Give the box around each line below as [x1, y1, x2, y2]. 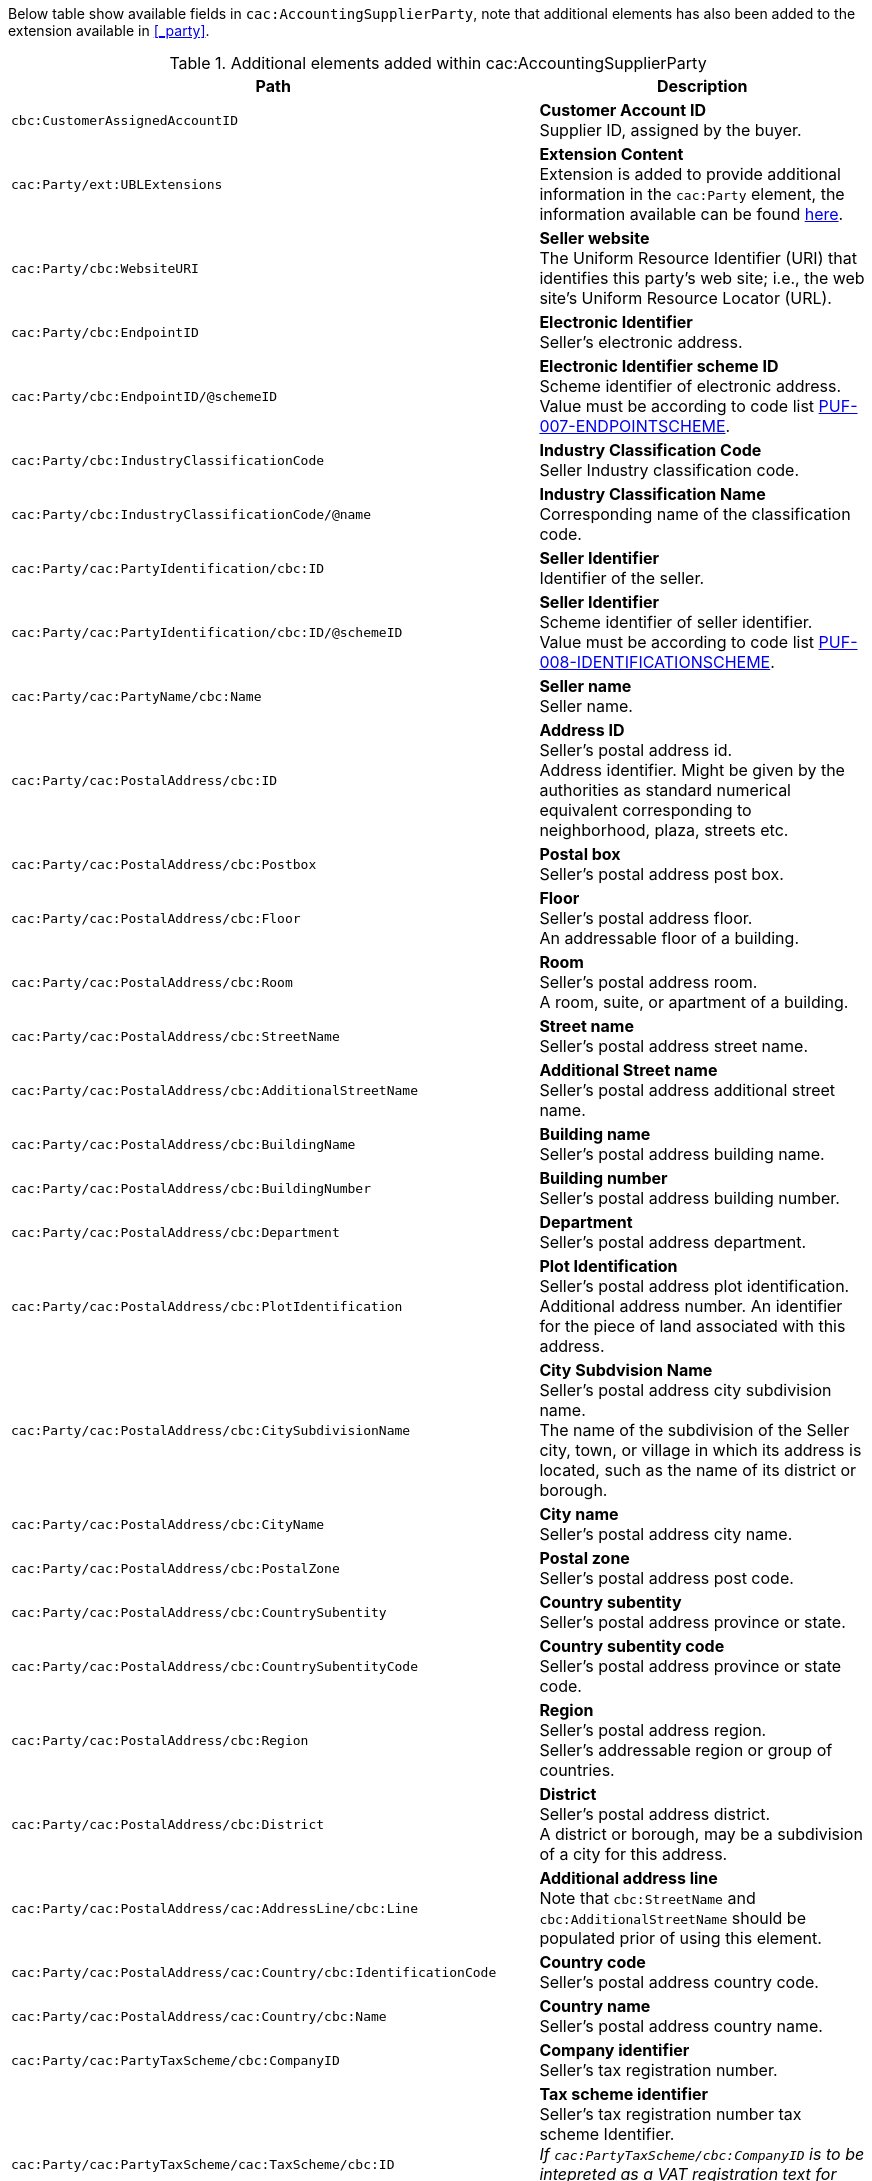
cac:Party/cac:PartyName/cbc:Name [11, 688, 262, 704]
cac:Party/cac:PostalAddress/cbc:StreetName [11, 1028, 340, 1044]
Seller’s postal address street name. [539, 1036, 809, 1056]
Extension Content [539, 144, 684, 164]
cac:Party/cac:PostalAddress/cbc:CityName [11, 1516, 325, 1532]
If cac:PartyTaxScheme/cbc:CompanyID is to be [539, 2144, 865, 2164]
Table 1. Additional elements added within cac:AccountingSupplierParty [169, 53, 707, 73]
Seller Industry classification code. [539, 460, 800, 480]
